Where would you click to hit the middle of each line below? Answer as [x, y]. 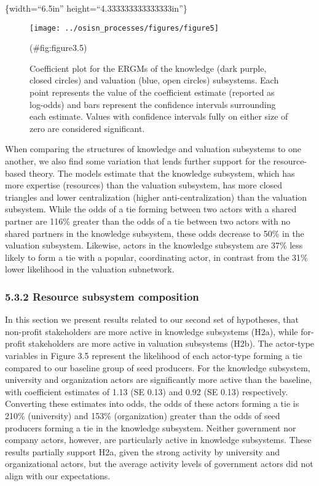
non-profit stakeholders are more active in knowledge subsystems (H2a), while [152, 331]
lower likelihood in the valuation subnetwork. [90, 269]
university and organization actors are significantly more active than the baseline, [159, 380]
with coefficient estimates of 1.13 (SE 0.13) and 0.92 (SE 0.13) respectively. [147, 391]
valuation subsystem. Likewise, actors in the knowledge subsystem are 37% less [154, 245]
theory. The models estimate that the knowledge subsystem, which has [162, 173]
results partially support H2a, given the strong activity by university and [143, 451]
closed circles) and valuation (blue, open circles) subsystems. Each [154, 80]
